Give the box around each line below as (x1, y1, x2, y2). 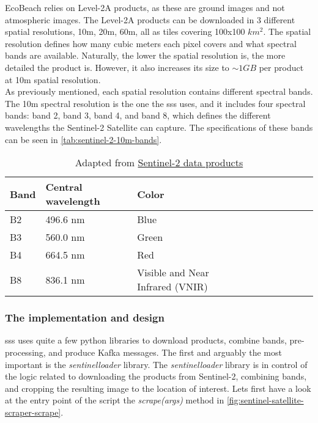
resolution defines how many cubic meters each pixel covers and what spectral (5, 37, 297, 50)
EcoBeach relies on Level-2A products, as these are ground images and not (5, 1, 285, 13)
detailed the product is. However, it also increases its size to (5, 61, 229, 73)
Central (45, 180, 83, 194)
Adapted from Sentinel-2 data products (75, 155, 243, 170)
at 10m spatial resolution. (5, 73, 101, 86)
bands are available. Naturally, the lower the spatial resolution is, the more (5, 49, 286, 62)
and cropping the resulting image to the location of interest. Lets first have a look (5, 381, 311, 394)
